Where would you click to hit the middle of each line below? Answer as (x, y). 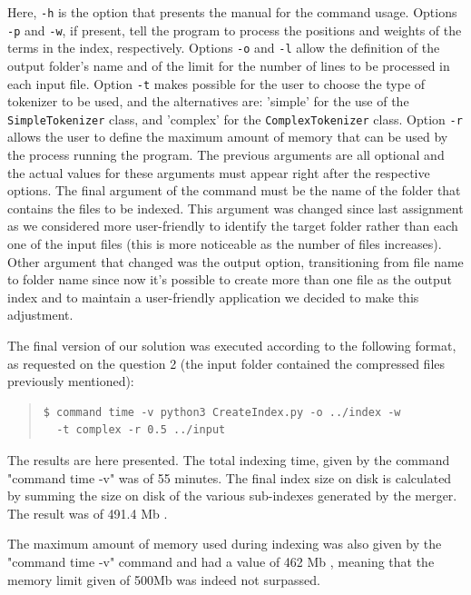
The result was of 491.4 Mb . (88, 513)
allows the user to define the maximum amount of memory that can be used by (228, 137)
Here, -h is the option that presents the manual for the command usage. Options (232, 12)
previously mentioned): (71, 381)
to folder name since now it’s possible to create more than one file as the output (230, 279)
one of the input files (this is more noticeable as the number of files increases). (225, 244)
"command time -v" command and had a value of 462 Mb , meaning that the (221, 561)
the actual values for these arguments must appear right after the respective (219, 172)
